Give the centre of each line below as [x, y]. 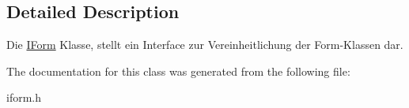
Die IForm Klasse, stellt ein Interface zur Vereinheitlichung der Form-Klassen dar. [205, 45]
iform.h [24, 97]
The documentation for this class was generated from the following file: [178, 71]
